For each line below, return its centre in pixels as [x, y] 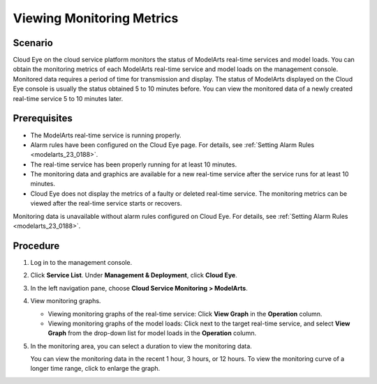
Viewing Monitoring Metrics [96, 18]
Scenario [33, 43]
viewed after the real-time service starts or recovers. [106, 203]
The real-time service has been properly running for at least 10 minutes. [134, 164]
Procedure [36, 246]
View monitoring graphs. [66, 301]
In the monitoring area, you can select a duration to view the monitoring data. [141, 346]
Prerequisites [43, 118]
